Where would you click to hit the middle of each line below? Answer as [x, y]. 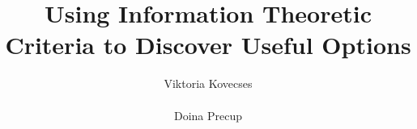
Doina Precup [208, 115]
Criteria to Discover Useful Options [208, 45]
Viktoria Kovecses [208, 83]
